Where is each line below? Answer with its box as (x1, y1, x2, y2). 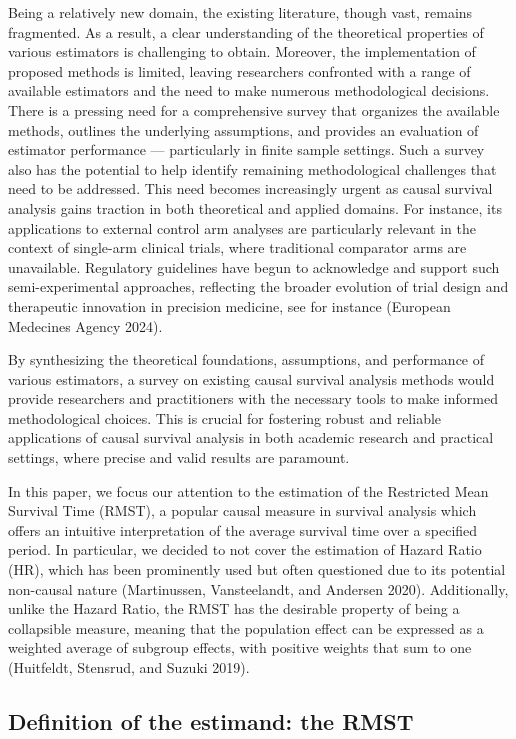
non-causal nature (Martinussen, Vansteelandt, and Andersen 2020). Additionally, (8, 578, 509, 599)
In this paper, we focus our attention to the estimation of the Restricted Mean (8, 480, 489, 501)
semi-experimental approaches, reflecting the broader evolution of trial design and (8, 276, 509, 297)
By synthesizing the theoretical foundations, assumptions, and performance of (8, 349, 485, 370)
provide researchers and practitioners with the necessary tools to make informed (8, 388, 498, 409)
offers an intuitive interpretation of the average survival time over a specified (8, 519, 478, 540)
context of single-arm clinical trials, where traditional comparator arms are (8, 237, 467, 258)
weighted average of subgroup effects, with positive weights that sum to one (8, 637, 472, 658)
